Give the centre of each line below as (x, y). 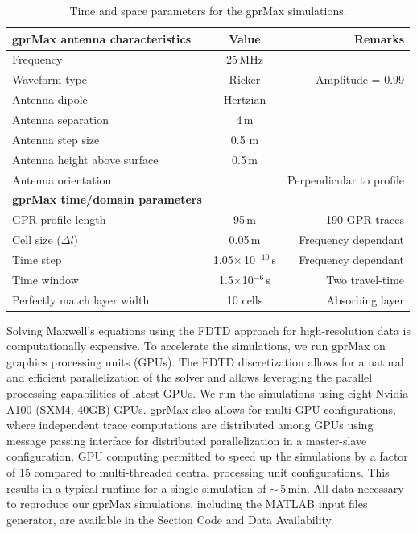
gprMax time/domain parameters (107, 199)
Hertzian (245, 99)
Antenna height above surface (85, 159)
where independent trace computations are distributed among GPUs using (190, 425)
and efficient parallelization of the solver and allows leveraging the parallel (190, 377)
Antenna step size (56, 139)
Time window (45, 279)
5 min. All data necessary (342, 488)
